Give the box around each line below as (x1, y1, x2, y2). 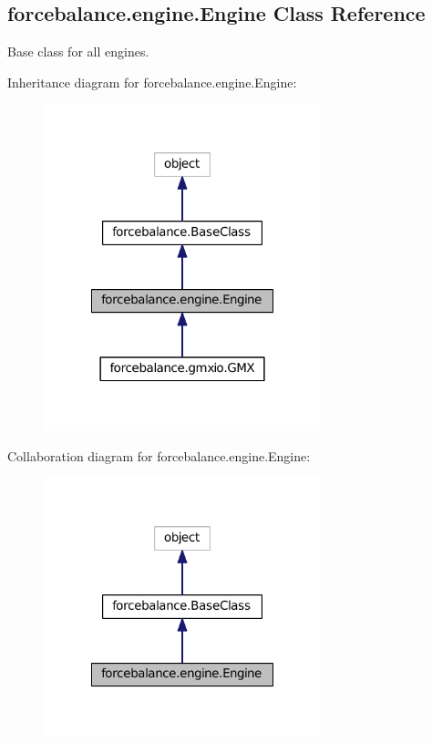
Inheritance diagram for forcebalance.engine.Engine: (7, 72, 297, 91)
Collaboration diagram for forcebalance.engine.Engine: (7, 446, 311, 465)
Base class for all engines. (7, 42, 149, 61)
